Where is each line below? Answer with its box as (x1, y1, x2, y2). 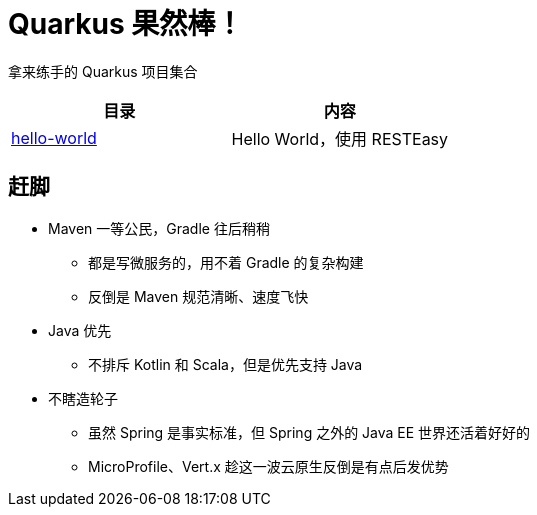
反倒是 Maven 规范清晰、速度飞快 (88, 287, 309, 305)
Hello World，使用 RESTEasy (231, 128, 449, 149)
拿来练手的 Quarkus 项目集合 (8, 62, 198, 80)
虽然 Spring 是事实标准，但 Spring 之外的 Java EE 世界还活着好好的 (88, 423, 531, 441)
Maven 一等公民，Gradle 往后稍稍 (48, 219, 270, 237)
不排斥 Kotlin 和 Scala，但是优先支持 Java (88, 355, 363, 373)
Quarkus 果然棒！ (8, 7, 244, 41)
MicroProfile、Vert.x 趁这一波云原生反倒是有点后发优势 (88, 457, 449, 475)
